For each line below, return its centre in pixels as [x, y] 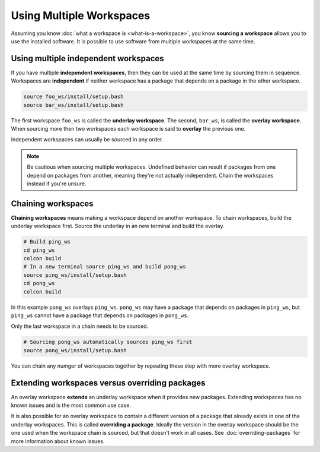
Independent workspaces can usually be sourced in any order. [87, 140]
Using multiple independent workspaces [87, 59]
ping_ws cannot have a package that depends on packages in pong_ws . [100, 315]
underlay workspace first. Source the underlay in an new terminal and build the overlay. [118, 226]
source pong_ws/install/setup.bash [75, 350]
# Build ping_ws [47, 242]
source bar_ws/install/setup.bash [73, 105]
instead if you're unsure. [57, 184]
